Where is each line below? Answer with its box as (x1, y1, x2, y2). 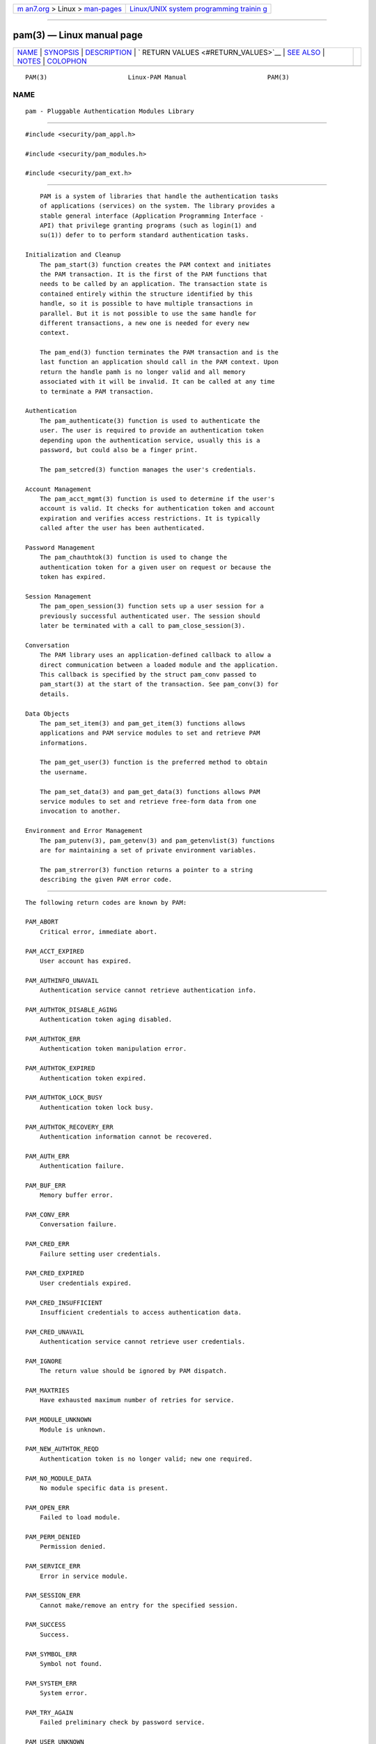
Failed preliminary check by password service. (39, 1718, 205, 1727)
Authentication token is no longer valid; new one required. (39, 1454, 253, 1463)
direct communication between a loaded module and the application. (39, 661, 279, 669)
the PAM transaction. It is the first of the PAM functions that (39, 270, 268, 278)
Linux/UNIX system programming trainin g (130, 4, 267, 13)
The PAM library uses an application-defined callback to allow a (39, 651, 272, 659)
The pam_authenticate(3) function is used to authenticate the (39, 416, 260, 425)
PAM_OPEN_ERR (25, 1503, 70, 1512)
